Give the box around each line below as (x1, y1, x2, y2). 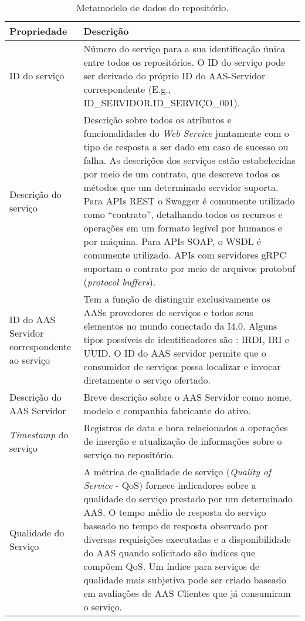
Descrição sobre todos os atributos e (83, 113, 232, 126)
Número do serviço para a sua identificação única (83, 42, 286, 55)
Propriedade (9, 24, 67, 38)
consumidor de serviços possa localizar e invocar (83, 360, 281, 373)
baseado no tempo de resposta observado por (83, 519, 268, 532)
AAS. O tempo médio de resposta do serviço (83, 505, 266, 519)
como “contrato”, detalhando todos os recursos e (83, 207, 283, 221)
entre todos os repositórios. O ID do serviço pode (83, 55, 286, 69)
